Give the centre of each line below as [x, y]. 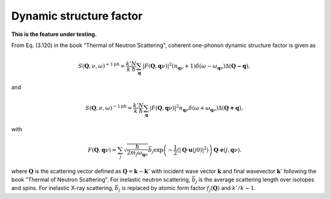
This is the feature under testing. [54, 34]
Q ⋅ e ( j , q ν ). [228, 150]
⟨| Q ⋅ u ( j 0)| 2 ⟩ [193, 149]
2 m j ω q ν [137, 154]
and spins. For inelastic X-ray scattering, [62, 188]
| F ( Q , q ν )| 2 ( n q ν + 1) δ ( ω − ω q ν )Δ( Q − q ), [196, 66]
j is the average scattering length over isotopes [255, 180]
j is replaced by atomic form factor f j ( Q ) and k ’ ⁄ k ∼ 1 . [187, 189]
